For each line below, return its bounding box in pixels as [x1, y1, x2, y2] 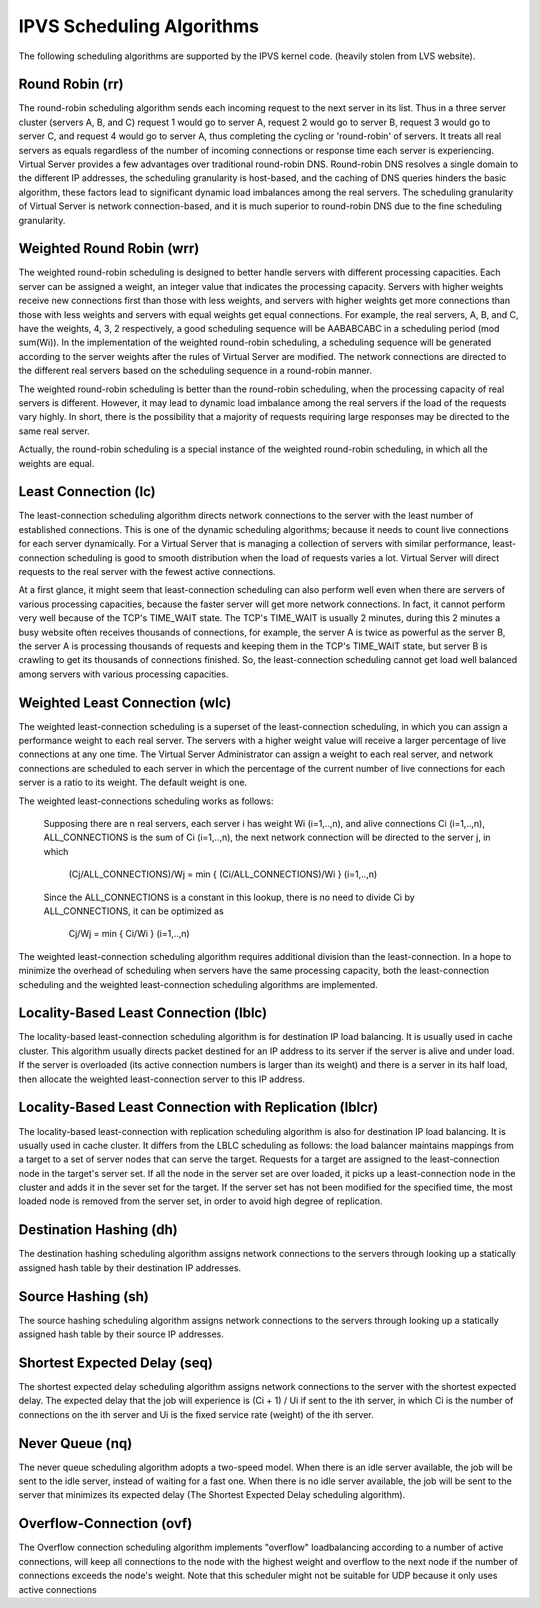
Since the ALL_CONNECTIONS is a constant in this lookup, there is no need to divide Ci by [43, 891, 415, 903]
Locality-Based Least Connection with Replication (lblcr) [18, 1099, 379, 1116]
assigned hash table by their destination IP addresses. [18, 1261, 242, 1274]
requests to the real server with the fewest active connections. [18, 566, 276, 578]
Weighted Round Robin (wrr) [18, 240, 200, 257]
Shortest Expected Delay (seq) [18, 1354, 214, 1371]
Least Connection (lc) [18, 483, 156, 500]
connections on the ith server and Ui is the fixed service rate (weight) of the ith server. [18, 1408, 374, 1420]
